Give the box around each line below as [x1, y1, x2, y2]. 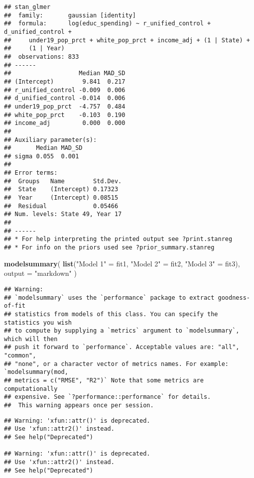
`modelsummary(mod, [4, 368, 68, 376]
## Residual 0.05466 [4, 202, 119, 210]
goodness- [218, 294, 250, 301]
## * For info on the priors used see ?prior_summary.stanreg [4, 244, 215, 251]
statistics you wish [4, 319, 72, 326]
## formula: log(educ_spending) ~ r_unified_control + [4, 20, 211, 27]
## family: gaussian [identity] [4, 11, 136, 19]
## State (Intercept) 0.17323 [4, 186, 119, 193]
